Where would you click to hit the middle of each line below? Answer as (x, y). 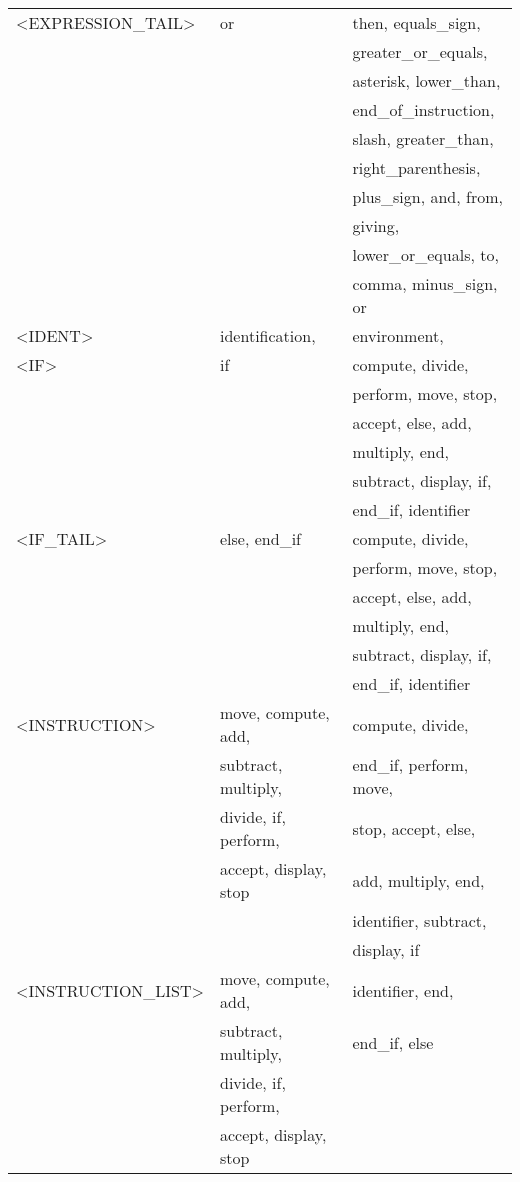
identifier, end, (403, 990)
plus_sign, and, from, (427, 196)
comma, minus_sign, (425, 283)
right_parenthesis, (416, 167)
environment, (398, 335)
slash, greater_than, (423, 138)
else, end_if (260, 538)
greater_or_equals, (420, 51)
